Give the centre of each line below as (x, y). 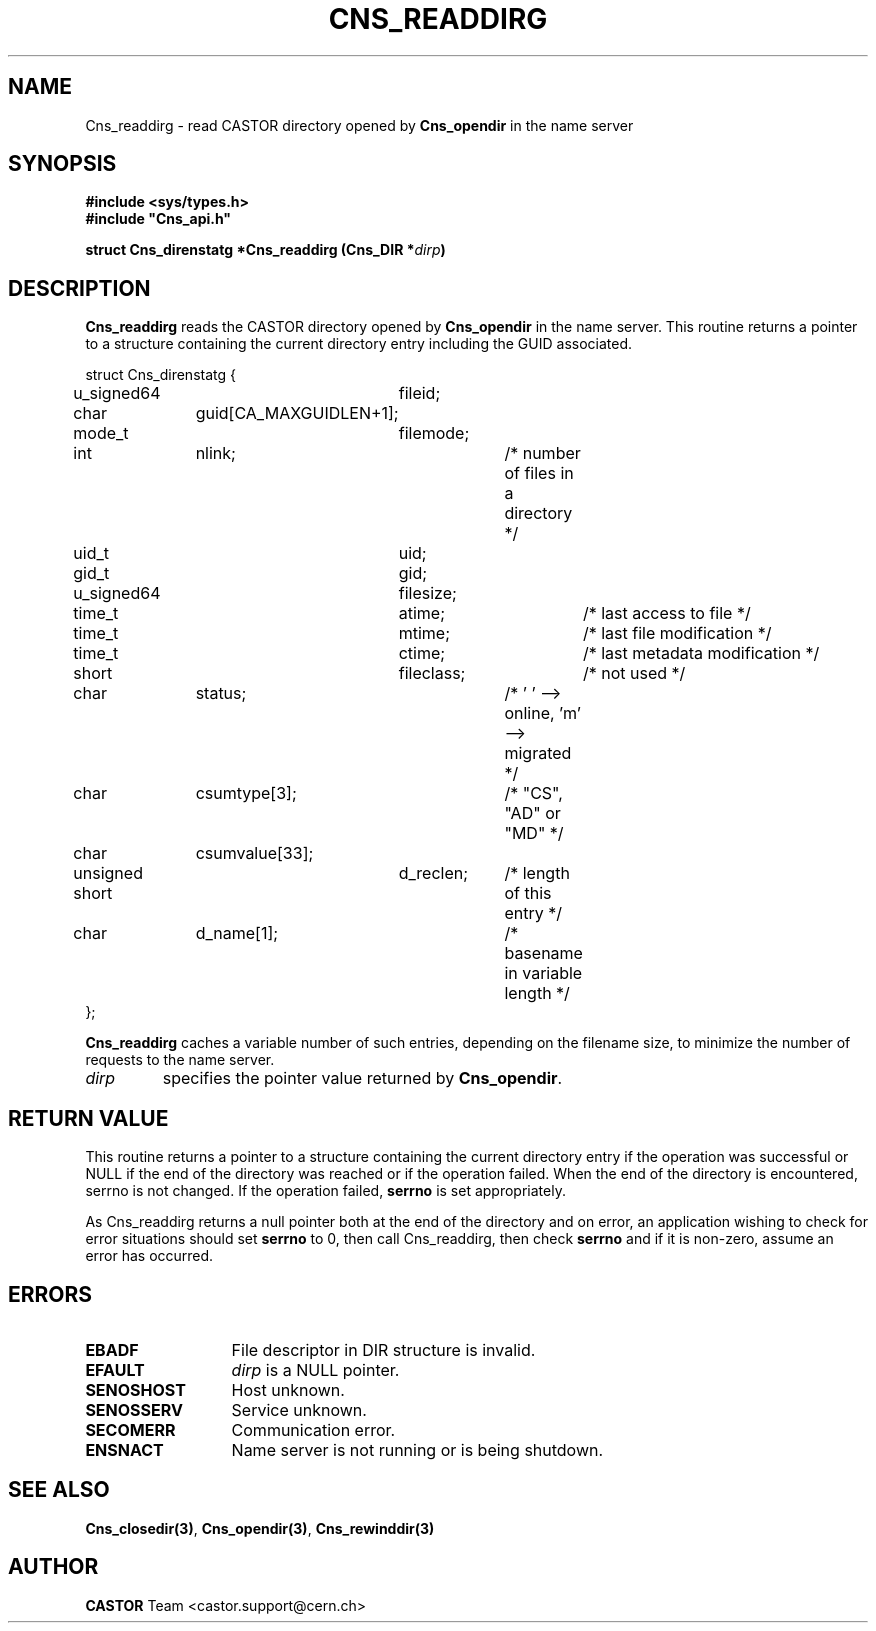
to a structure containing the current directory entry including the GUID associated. (359, 344)
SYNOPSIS (62, 164)
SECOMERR (130, 1429)
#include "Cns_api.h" (158, 219)
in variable (543, 973)
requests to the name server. (180, 1060)
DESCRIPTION (79, 288)
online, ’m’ (542, 713)
